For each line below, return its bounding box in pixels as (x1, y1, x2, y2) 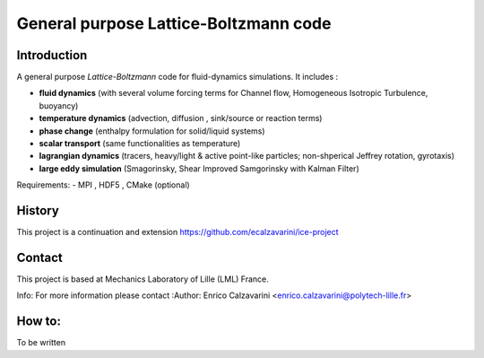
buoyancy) (39, 100, 79, 111)
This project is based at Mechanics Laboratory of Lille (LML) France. (16, 274, 269, 284)
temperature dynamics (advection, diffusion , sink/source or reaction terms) (39, 113, 323, 124)
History (16, 203, 60, 218)
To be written (16, 337, 66, 348)
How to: (16, 314, 62, 329)
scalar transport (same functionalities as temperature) (39, 138, 241, 149)
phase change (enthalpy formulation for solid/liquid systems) (39, 126, 265, 136)
